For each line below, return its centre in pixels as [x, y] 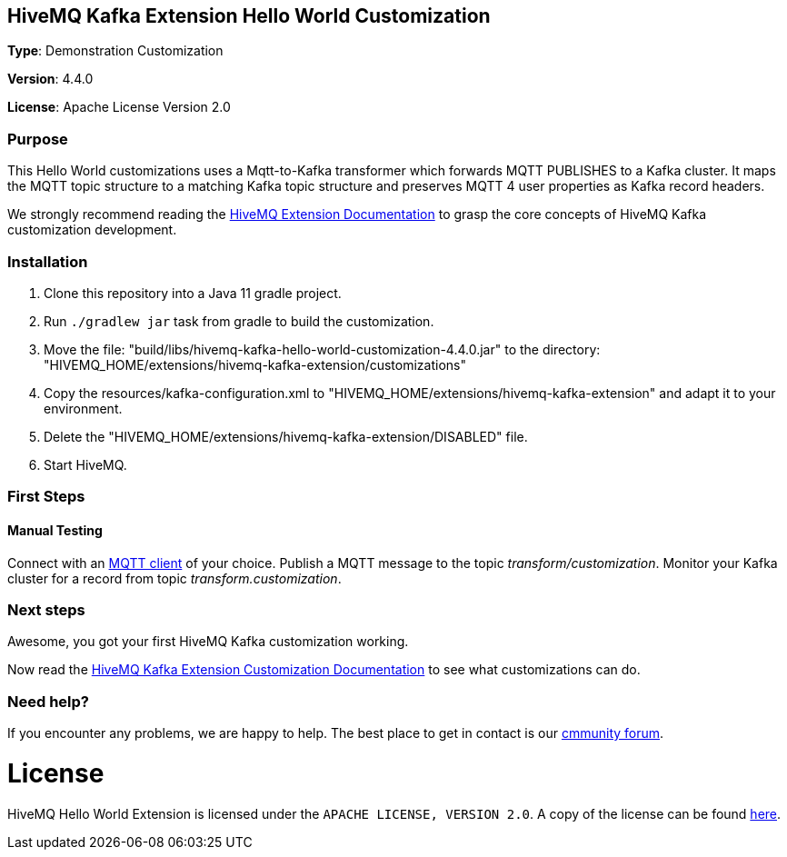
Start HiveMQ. [85, 464]
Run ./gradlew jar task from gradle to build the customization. [239, 321]
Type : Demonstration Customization [115, 51]
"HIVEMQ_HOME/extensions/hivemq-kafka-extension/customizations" [255, 364]
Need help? [48, 701]
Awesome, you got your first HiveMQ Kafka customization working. [208, 642]
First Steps [46, 497]
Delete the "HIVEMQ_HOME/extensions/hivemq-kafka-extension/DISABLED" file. [286, 436]
